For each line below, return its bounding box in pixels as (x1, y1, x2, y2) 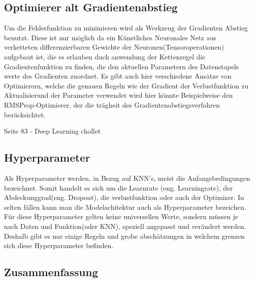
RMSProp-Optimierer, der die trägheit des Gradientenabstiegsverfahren (4, 99, 220, 110)
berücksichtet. (4, 109, 46, 119)
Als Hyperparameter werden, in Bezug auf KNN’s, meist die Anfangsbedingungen (4, 172, 251, 183)
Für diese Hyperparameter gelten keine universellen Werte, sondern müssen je (4, 211, 238, 222)
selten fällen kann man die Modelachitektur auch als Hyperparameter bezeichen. (4, 201, 246, 212)
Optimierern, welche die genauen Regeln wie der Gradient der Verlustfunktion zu (4, 80, 249, 90)
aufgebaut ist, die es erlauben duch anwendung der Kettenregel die (4, 51, 206, 61)
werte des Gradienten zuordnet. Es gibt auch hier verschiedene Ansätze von (4, 71, 232, 81)
